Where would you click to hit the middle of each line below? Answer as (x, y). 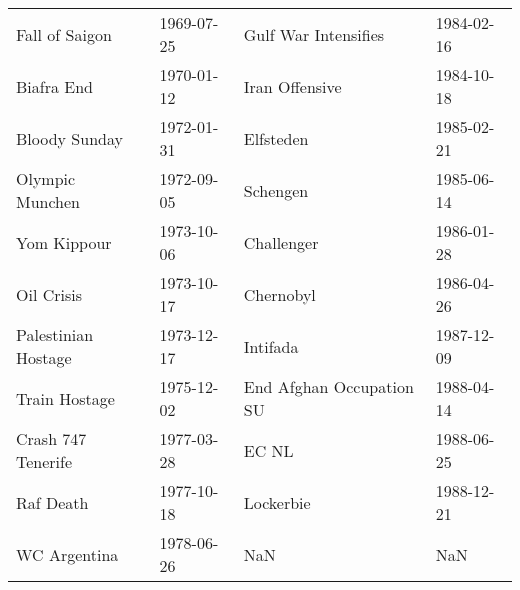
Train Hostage (65, 398)
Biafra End (54, 86)
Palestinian (55, 334)
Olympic (46, 178)
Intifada (271, 346)
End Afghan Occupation (328, 386)
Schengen (276, 190)
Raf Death (52, 502)
